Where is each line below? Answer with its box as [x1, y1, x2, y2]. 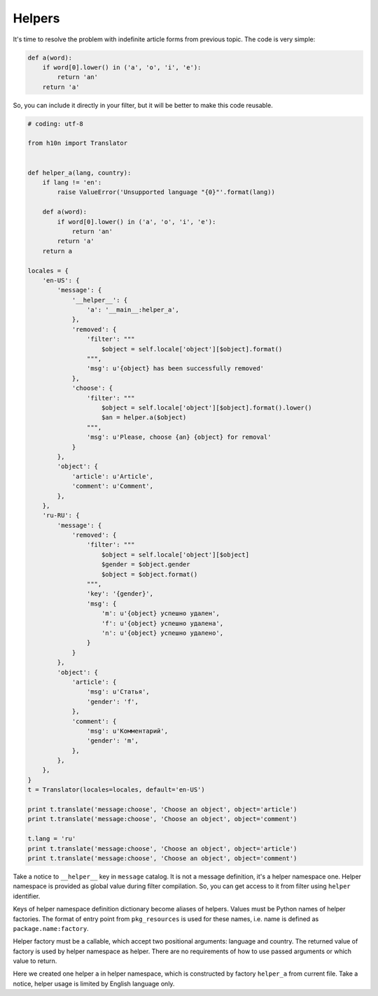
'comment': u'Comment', [71, 482, 154, 490]
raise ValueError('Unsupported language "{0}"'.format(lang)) [57, 188, 276, 196]
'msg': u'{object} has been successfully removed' [86, 365, 265, 372]
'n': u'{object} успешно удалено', [101, 629, 224, 637]
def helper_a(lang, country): [27, 169, 132, 176]
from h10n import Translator [27, 139, 128, 147]
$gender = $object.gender [101, 561, 190, 568]
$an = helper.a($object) [101, 414, 187, 421]
